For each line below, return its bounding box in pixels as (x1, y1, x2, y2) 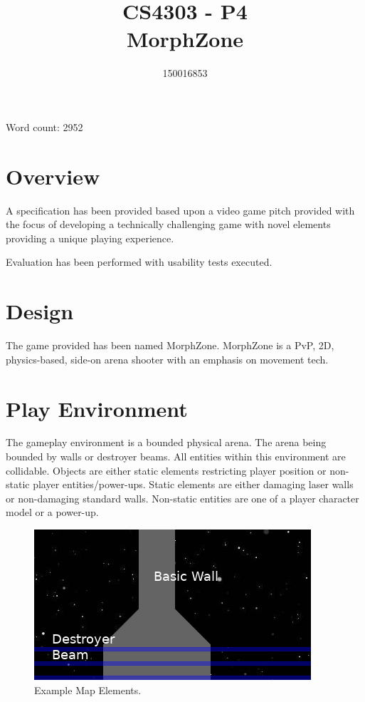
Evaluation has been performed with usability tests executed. (6, 254, 273, 269)
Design (6, 296, 74, 326)
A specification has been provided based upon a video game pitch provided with (6, 202, 355, 217)
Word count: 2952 (6, 119, 83, 134)
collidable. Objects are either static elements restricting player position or (6, 463, 327, 478)
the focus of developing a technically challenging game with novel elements (6, 217, 331, 232)
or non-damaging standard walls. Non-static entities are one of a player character (6, 490, 359, 505)
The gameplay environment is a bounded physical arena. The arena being (6, 435, 327, 450)
